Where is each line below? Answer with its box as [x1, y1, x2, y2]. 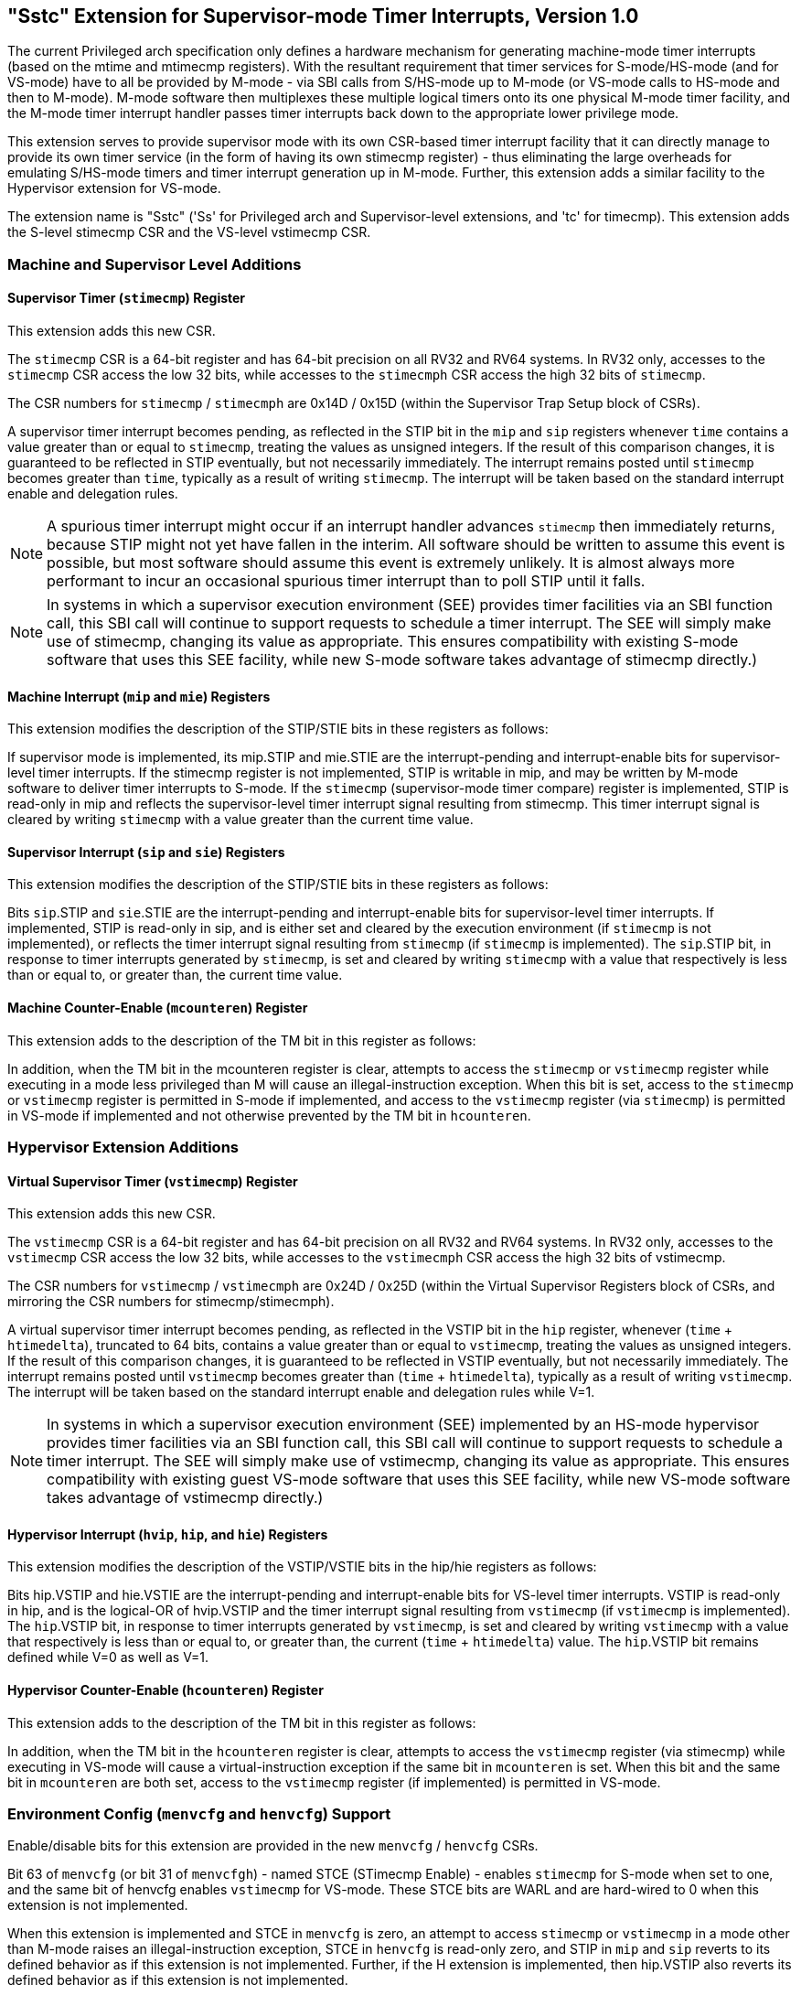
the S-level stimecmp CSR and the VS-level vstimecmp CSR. [7, 224, 371, 241]
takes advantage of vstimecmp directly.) [47, 1488, 324, 1507]
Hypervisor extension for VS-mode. [7, 180, 221, 197]
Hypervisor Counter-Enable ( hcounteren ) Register [7, 1682, 324, 1699]
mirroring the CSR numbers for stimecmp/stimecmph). [7, 1293, 335, 1310]
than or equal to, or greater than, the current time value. [7, 967, 343, 983]
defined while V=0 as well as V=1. [7, 1649, 208, 1666]
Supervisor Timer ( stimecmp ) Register [7, 290, 246, 306]
